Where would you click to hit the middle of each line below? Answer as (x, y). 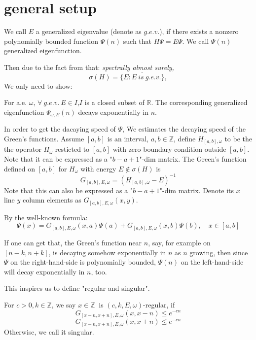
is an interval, (128, 138)
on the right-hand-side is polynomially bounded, (83, 262)
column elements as (52, 200)
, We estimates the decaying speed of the (184, 129)
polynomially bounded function (51, 41)
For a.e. (16, 102)
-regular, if (159, 304)
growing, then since (219, 252)
